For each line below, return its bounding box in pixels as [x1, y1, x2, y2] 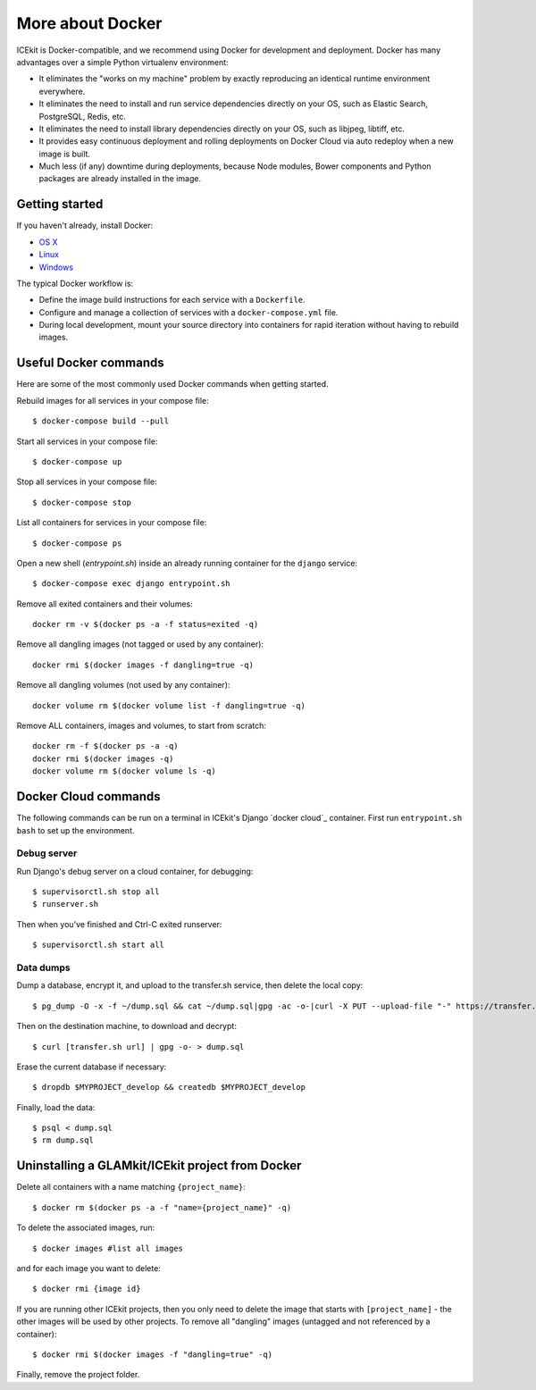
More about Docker [16, 13, 163, 33]
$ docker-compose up [32, 456, 122, 466]
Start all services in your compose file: [16, 436, 158, 447]
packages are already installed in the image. [38, 173, 201, 184]
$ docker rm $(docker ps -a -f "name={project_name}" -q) [32, 1202, 292, 1212]
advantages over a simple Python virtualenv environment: [16, 56, 229, 67]
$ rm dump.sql [32, 1135, 94, 1145]
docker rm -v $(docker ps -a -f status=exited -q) [32, 619, 259, 630]
